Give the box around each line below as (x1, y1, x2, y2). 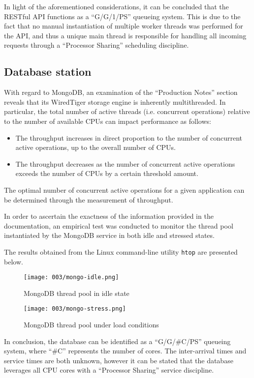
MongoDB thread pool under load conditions (24, 320, 159, 330)
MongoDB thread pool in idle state (24, 288, 129, 298)
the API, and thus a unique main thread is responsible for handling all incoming (4, 30, 247, 40)
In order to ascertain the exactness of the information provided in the (4, 211, 214, 221)
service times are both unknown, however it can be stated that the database (4, 355, 233, 365)
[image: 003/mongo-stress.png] (24, 305, 126, 313)
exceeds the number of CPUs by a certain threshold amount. (15, 168, 198, 178)
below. (4, 256, 23, 266)
